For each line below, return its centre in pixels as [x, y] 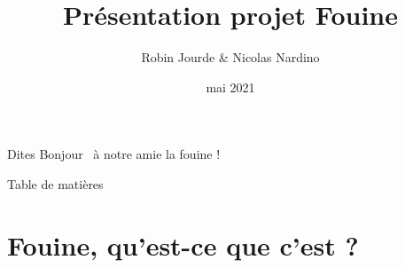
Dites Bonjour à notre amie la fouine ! [114, 154]
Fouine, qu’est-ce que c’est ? [183, 244]
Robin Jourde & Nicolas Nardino [230, 57]
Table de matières [55, 183]
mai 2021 [230, 87]
